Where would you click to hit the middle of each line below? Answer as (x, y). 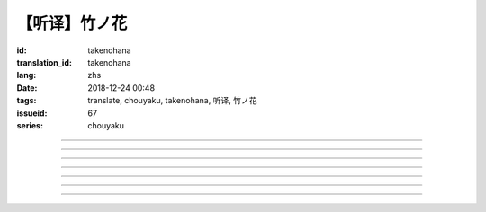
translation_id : (44, 62)
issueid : (32, 113)
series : (30, 125)
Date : (27, 88)
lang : (27, 75)
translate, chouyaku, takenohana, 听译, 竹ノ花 (172, 101)
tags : (27, 101)
